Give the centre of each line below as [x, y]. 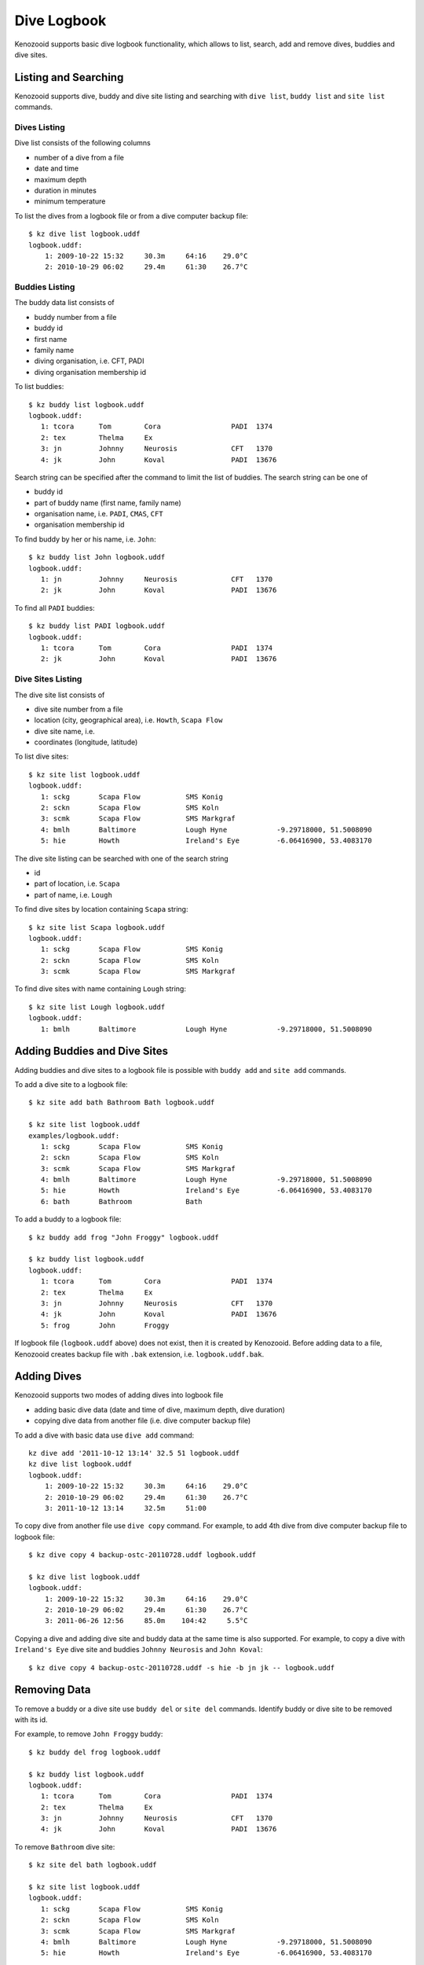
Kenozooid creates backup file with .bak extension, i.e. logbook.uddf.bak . [139, 1354]
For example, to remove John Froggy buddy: [89, 1734]
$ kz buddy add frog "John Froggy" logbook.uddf [124, 1237]
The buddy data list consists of [65, 303]
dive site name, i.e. [65, 731]
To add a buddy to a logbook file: [68, 1219]
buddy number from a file [75, 317]
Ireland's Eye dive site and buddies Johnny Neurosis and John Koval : [139, 1650]
